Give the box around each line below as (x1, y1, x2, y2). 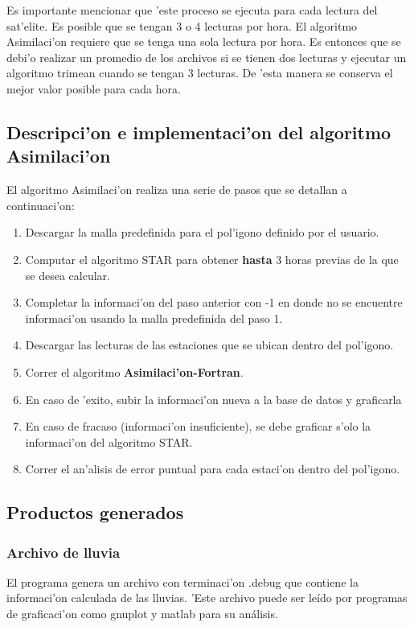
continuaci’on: (6, 196, 75, 213)
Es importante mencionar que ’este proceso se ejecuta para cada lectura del (6, 2, 378, 18)
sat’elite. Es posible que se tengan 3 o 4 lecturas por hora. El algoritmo (6, 17, 358, 34)
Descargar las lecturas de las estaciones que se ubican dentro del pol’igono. (25, 336, 394, 353)
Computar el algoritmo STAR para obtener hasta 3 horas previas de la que (25, 250, 399, 267)
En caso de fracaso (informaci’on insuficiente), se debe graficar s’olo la (25, 418, 371, 435)
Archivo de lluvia (6, 542, 121, 562)
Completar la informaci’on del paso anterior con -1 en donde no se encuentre (25, 294, 403, 311)
